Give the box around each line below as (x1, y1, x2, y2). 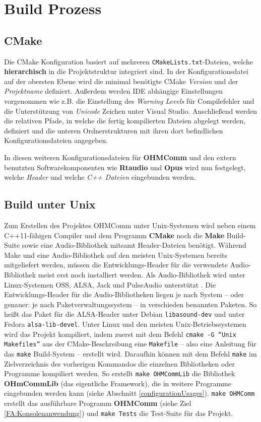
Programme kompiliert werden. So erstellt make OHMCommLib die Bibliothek (4, 368, 235, 379)
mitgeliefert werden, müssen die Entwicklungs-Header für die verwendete (4, 259, 228, 270)
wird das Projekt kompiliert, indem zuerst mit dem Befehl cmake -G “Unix (4, 328, 236, 339)
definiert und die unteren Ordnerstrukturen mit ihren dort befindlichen (4, 125, 223, 135)
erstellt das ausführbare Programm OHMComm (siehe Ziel (4, 398, 191, 408)
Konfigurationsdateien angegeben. (4, 135, 108, 146)
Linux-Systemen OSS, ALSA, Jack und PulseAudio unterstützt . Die (4, 279, 216, 290)
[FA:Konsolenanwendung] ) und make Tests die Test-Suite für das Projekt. (4, 407, 233, 418)
